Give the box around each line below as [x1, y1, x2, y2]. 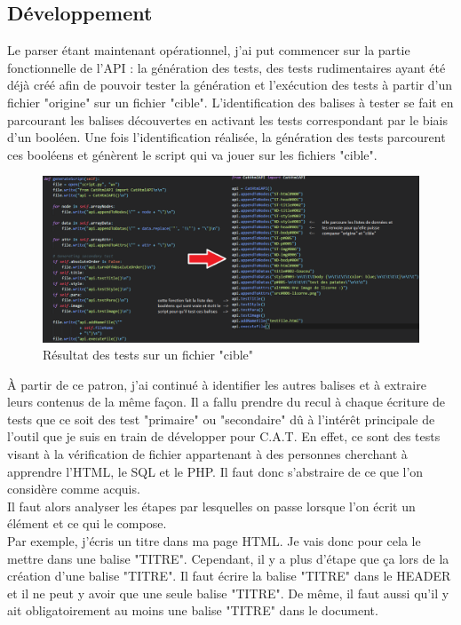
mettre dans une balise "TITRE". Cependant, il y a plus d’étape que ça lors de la [7, 549, 449, 567]
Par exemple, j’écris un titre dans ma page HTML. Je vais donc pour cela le [7, 532, 421, 550]
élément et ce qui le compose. [7, 514, 167, 533]
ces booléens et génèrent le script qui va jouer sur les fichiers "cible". [7, 145, 378, 163]
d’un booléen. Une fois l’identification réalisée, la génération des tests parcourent [7, 128, 446, 146]
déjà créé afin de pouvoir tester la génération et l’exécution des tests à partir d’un [7, 75, 453, 94]
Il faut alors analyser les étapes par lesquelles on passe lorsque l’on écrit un [7, 496, 416, 515]
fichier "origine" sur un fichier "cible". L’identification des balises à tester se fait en [7, 92, 454, 111]
